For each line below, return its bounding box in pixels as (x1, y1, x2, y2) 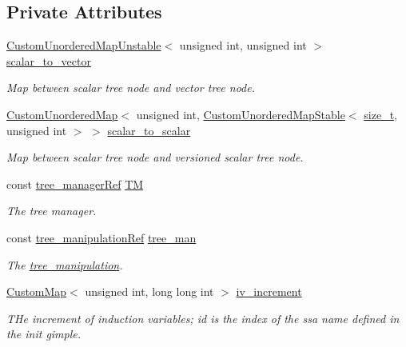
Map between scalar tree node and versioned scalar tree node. (6, 149, 304, 166)
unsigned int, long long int (85, 283, 214, 300)
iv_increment (236, 283, 302, 300)
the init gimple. (6, 325, 82, 342)
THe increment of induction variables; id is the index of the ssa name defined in (6, 309, 400, 326)
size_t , (364, 106, 397, 122)
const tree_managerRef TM (6, 175, 144, 192)
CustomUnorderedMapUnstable (6, 37, 161, 54)
